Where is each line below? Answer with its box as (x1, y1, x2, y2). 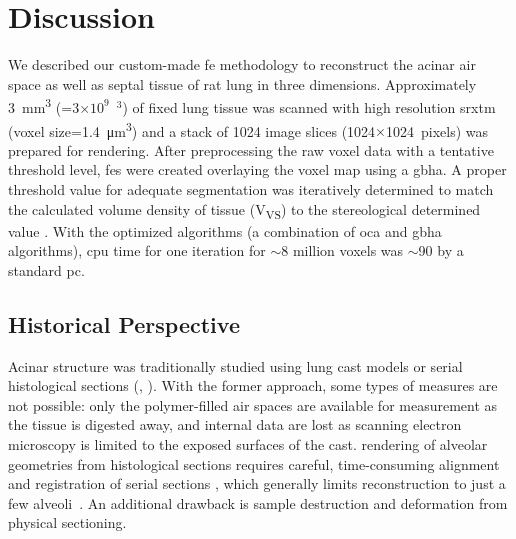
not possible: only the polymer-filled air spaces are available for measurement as (8, 394, 498, 415)
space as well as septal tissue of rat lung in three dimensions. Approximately (8, 73, 477, 94)
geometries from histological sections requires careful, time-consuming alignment (8, 453, 500, 474)
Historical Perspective (8, 308, 240, 339)
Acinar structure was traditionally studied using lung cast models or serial (8, 355, 463, 376)
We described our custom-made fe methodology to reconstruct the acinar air (8, 54, 476, 75)
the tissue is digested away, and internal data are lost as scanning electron (8, 414, 462, 435)
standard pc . (8, 259, 85, 280)
